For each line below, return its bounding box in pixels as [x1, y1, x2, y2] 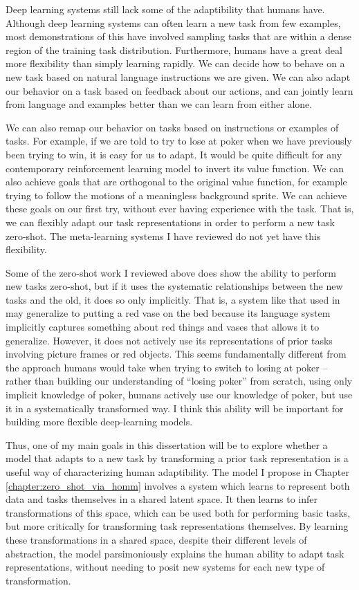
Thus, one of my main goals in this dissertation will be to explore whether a [6, 437, 328, 452]
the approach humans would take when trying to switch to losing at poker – [6, 360, 328, 374]
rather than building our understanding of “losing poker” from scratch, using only [6, 374, 353, 388]
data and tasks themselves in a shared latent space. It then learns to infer [6, 492, 317, 506]
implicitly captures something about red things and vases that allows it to [6, 320, 320, 334]
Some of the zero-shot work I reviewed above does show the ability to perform [6, 265, 336, 279]
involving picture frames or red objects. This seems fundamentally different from [6, 347, 347, 361]
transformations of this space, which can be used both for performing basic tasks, [6, 505, 351, 519]
